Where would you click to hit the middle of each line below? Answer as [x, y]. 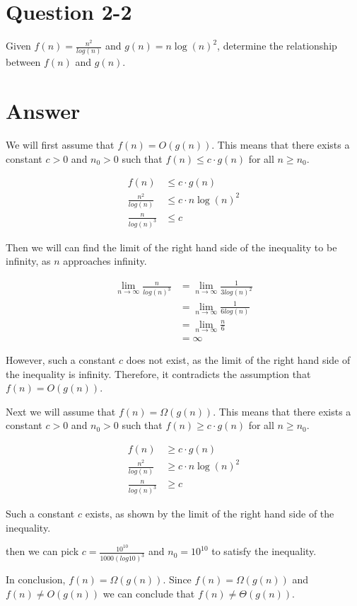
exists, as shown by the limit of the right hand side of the [210, 514]
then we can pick [42, 551]
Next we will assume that [61, 411]
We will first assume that [60, 145]
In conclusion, [36, 579]
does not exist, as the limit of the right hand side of [238, 359]
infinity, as [28, 261]
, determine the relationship [277, 46]
